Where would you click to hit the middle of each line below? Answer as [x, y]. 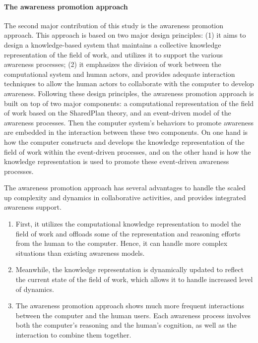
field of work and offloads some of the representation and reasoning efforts [128, 233]
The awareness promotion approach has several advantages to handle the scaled [125, 188]
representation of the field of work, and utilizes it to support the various [114, 54]
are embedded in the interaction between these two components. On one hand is [126, 132]
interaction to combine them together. [73, 335]
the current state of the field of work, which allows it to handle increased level [134, 279]
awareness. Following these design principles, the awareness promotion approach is [129, 93]
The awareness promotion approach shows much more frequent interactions [130, 306]
